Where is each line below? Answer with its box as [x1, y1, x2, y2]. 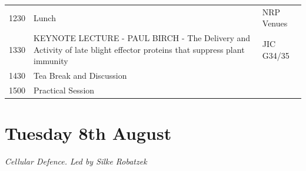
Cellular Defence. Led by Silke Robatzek [5, 155, 147, 167]
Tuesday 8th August [5, 121, 172, 145]
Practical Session [34, 84, 95, 96]
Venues [262, 17, 288, 29]
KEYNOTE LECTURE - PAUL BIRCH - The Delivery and [34, 32, 251, 44]
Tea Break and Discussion [34, 69, 127, 82]
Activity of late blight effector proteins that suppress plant [34, 43, 245, 55]
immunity [34, 55, 68, 67]
